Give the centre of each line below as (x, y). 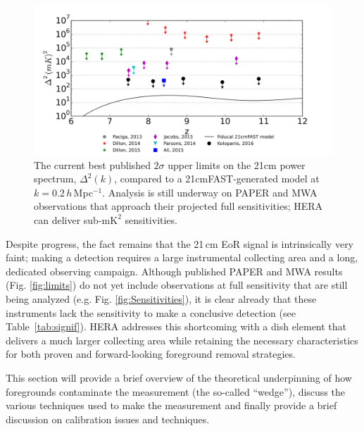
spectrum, (55, 179)
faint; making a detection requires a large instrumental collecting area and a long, (182, 257)
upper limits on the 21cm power (237, 164)
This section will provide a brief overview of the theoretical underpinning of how (179, 377)
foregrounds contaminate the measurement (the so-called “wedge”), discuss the (175, 391)
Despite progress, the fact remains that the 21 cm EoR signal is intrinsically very (180, 243)
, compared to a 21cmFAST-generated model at (217, 179)
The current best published (92, 164)
